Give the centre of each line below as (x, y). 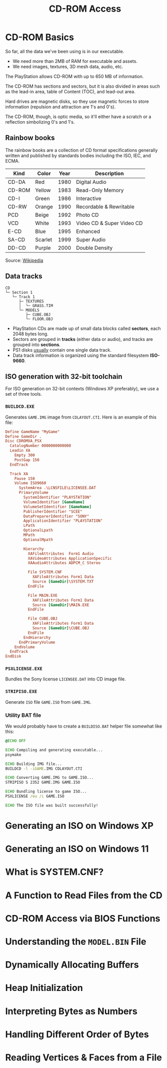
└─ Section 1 (19, 292)
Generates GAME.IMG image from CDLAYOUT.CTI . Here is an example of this (81, 417)
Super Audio (91, 240)
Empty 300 (25, 455)
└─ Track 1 (24, 297)
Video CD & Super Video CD (109, 223)
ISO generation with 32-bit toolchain (64, 376)
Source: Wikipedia (24, 260)
